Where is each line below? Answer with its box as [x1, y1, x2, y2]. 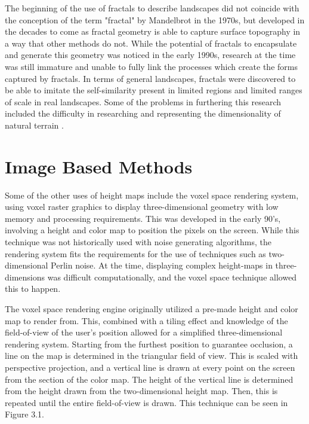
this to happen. [5, 282, 61, 295]
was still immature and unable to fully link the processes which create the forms [5, 60, 298, 72]
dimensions [5, 270, 45, 283]
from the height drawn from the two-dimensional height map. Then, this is [5, 385, 278, 397]
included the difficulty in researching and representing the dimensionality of [5, 107, 281, 120]
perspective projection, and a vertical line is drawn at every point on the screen [5, 361, 295, 373]
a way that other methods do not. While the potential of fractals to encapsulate [5, 36, 297, 49]
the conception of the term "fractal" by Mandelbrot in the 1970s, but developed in [5, 13, 305, 26]
